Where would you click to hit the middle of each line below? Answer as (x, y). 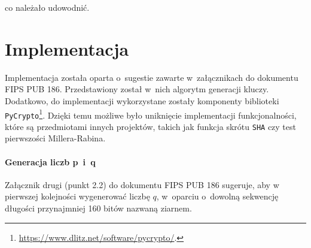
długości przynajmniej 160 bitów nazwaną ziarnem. (98, 208)
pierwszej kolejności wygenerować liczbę (77, 196)
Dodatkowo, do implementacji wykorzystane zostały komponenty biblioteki (142, 100)
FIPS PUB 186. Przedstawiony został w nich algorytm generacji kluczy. (137, 89)
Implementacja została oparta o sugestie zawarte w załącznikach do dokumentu (152, 77)
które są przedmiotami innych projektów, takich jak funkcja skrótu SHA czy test (150, 126)
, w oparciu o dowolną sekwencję (217, 196)
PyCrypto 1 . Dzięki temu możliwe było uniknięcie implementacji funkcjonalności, (151, 114)
